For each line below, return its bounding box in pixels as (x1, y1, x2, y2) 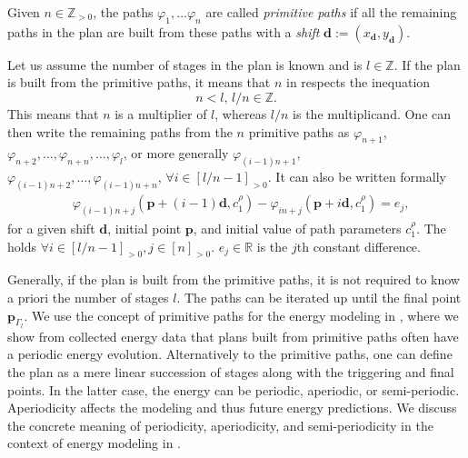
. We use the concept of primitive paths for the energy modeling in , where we (24, 305, 459, 324)
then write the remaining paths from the (7, 122, 233, 141)
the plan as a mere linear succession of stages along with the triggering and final (7, 362, 454, 381)
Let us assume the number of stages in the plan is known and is (7, 55, 363, 74)
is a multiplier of (115, 104, 207, 123)
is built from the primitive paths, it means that (7, 73, 271, 92)
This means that (7, 104, 99, 123)
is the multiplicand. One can (293, 104, 452, 123)
